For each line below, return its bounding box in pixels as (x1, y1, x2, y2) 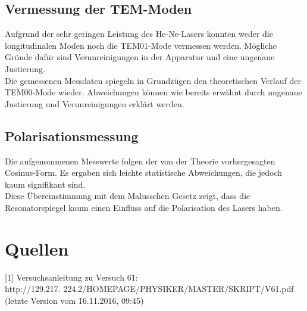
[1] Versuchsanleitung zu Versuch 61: (5, 270, 138, 283)
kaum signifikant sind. (5, 178, 86, 190)
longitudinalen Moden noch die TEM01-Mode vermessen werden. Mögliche (5, 39, 277, 51)
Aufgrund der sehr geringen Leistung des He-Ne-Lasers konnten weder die (5, 27, 273, 40)
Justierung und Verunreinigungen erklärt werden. (5, 97, 184, 110)
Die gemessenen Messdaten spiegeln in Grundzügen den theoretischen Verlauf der (5, 74, 301, 86)
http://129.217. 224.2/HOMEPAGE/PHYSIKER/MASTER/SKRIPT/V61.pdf (5, 282, 294, 295)
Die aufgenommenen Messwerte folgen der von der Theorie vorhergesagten (5, 154, 275, 167)
